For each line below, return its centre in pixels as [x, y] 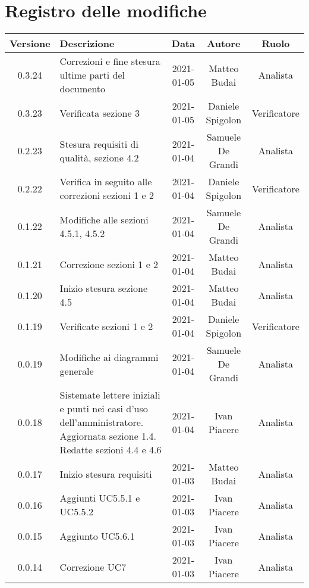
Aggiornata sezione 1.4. [108, 436]
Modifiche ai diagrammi [109, 357]
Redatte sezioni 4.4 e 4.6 [111, 450]
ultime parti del [92, 75]
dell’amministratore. [102, 422]
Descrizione [87, 43]
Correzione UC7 [93, 567]
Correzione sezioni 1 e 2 [109, 264]
